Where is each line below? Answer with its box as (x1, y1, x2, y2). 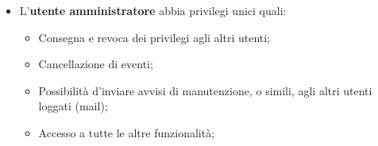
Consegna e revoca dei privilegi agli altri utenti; (38, 29, 271, 45)
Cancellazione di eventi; (38, 56, 153, 72)
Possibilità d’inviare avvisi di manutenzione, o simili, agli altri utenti (38, 82, 372, 98)
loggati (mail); (38, 98, 108, 114)
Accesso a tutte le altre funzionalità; (38, 124, 215, 140)
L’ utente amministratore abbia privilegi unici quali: (19, 2, 287, 18)
